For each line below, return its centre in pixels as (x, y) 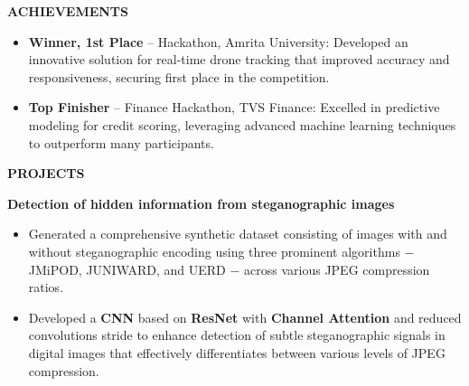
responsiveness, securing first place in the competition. (179, 76)
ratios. (46, 287)
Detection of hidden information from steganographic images (201, 203)
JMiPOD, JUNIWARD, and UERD (127, 269)
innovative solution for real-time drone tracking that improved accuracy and (239, 59)
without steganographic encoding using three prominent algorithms (214, 251)
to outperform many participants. (121, 142)
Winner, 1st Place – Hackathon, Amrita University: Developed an (218, 41)
